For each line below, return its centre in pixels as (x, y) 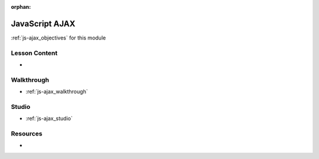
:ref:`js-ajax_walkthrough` (57, 92)
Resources (27, 134)
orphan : (21, 7)
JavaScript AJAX (43, 24)
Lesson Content (34, 53)
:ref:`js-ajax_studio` (49, 118)
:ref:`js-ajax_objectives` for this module (58, 38)
